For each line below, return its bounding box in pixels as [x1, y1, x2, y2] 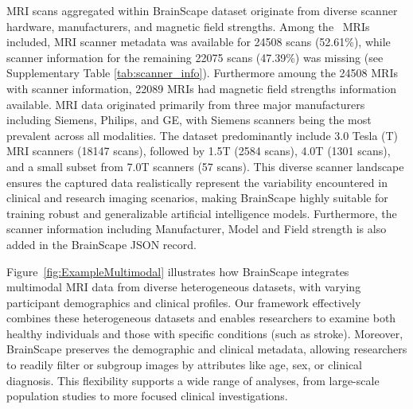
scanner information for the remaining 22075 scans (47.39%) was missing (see [6, 49, 384, 65]
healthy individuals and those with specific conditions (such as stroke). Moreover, [6, 325, 403, 341]
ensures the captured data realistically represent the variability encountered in [6, 173, 388, 190]
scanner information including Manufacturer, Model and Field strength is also [6, 220, 387, 237]
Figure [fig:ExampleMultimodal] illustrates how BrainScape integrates [6, 263, 349, 279]
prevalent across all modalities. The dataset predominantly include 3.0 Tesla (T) [6, 127, 399, 143]
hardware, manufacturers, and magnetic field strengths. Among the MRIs [6, 18, 370, 34]
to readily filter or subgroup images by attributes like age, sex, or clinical [6, 356, 362, 373]
